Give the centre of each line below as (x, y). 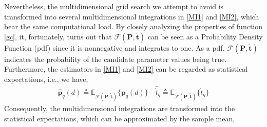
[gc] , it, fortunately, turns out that (58, 36)
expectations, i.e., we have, (46, 79)
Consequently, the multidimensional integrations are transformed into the (120, 108)
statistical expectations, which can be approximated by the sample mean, (120, 118)
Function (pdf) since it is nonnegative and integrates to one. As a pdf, (115, 47)
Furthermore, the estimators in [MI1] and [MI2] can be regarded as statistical (126, 69)
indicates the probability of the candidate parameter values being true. (116, 59)
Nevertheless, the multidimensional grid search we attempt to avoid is (114, 6)
